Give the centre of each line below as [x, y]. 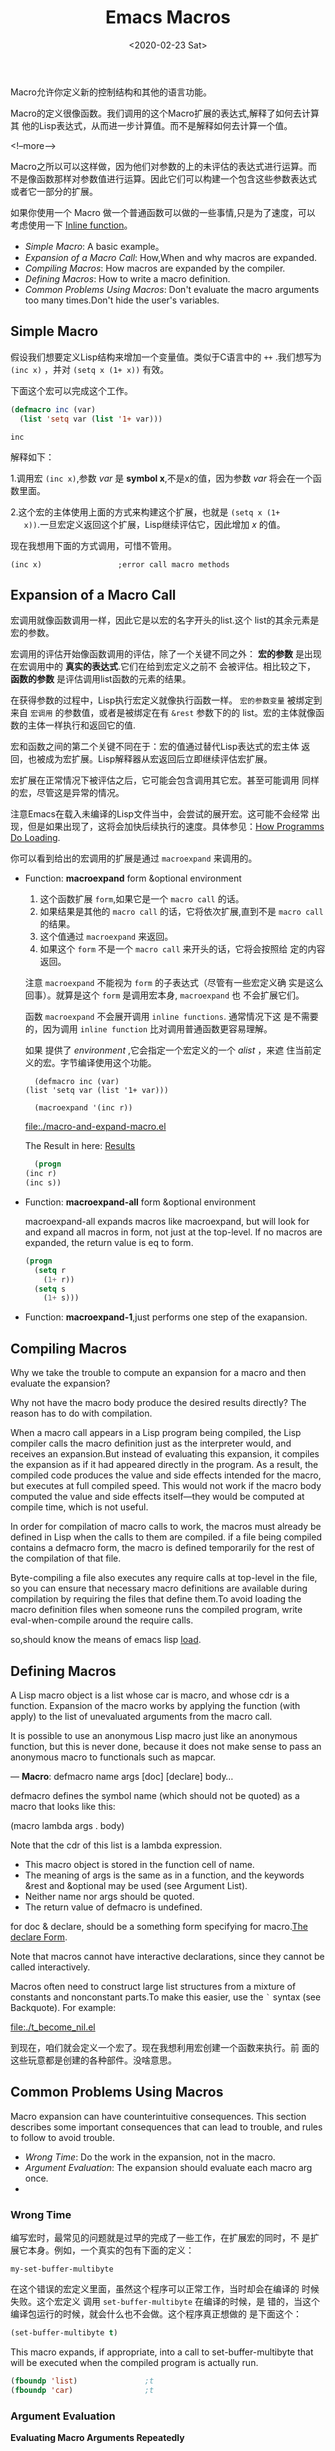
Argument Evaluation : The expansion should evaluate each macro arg [168, 2167]
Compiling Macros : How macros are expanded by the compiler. [155, 268]
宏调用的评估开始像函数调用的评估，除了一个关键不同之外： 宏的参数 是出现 [166, 654]
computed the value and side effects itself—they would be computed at [157, 1497]
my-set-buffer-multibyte [62, 2269]
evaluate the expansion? [60, 1383]
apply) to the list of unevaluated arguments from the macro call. [141, 1716]
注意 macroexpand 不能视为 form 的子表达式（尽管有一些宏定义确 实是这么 [174, 983]
